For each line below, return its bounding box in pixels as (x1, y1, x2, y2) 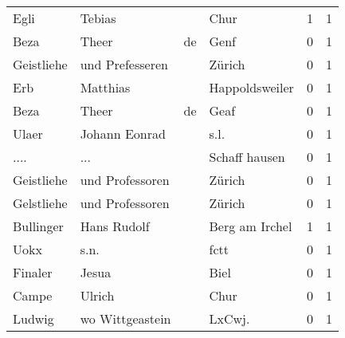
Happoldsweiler (209, 78, 294, 96)
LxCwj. (209, 309, 250, 328)
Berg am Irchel (209, 217, 292, 235)
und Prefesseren (80, 55, 168, 73)
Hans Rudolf (80, 217, 150, 235)
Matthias (80, 78, 131, 96)
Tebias (80, 9, 116, 27)
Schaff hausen (209, 147, 285, 166)
